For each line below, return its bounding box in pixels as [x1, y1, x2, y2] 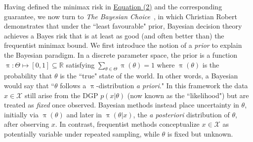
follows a [60, 80, 86, 90]
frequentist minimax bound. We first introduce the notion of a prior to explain [4, 40, 242, 50]
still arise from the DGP [24, 90, 98, 100]
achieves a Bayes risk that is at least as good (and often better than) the [4, 30, 224, 40]
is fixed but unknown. [167, 128, 233, 139]
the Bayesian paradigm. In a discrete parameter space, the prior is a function [4, 49, 238, 60]
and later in [66, 109, 102, 119]
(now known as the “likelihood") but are [127, 90, 249, 100]
